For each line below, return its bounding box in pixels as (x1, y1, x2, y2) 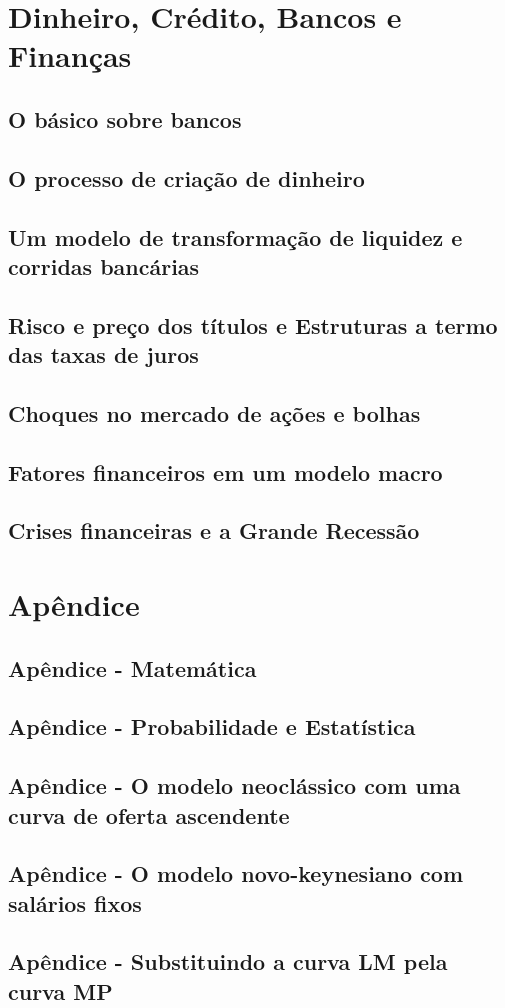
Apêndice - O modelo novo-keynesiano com (8, 858, 464, 889)
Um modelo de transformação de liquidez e (8, 221, 463, 252)
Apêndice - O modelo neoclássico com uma (8, 770, 461, 801)
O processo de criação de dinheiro (8, 162, 365, 193)
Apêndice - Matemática (8, 652, 257, 683)
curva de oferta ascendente (8, 799, 290, 830)
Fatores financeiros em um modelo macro (8, 456, 443, 487)
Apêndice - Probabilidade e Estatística (8, 711, 416, 742)
